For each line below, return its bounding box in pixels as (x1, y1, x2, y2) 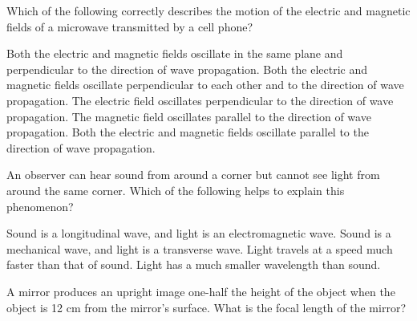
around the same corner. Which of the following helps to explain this (6, 181, 345, 198)
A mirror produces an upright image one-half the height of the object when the (6, 282, 395, 299)
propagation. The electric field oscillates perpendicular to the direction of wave (6, 91, 394, 108)
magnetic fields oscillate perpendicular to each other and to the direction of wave (6, 76, 404, 93)
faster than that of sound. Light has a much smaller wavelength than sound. (6, 256, 381, 273)
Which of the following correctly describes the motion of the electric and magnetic (6, 2, 411, 18)
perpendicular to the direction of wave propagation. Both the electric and (6, 60, 367, 77)
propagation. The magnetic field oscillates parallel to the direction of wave (6, 108, 371, 124)
